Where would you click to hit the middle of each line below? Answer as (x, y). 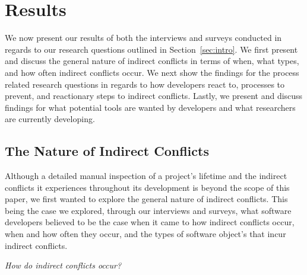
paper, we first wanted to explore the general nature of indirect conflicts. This (146, 199)
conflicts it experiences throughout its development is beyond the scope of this (147, 187)
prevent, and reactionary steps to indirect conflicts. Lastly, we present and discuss (154, 96)
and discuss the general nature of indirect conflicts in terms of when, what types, (152, 61)
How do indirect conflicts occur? (63, 265)
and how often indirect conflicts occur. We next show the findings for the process (152, 72)
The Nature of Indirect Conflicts (107, 151)
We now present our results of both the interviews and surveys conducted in (143, 38)
